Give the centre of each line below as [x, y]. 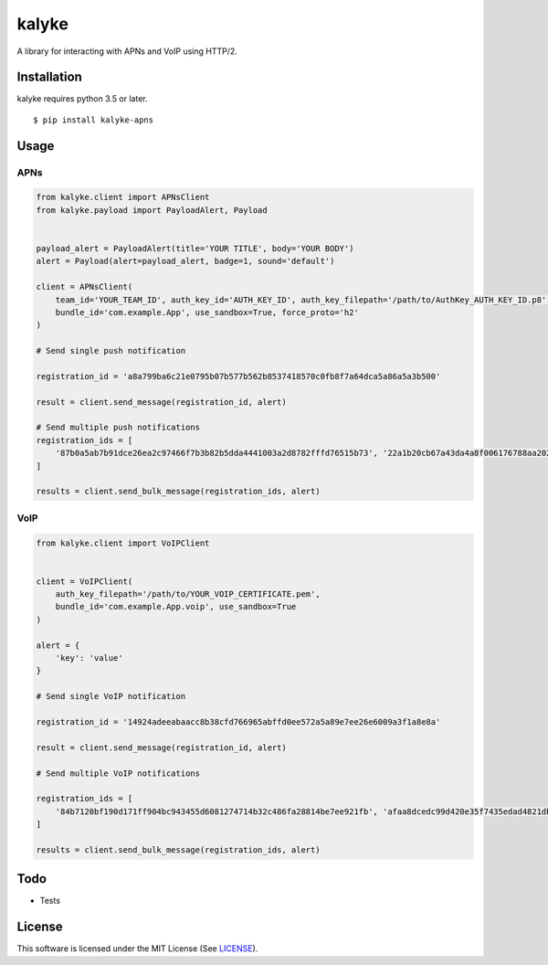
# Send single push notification [111, 351]
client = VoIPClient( [84, 581]
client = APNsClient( [84, 287]
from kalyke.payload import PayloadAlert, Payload [152, 210]
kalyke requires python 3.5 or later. [82, 99]
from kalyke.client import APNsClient [123, 197]
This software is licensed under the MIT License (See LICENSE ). [137, 949]
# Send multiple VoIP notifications [118, 773]
